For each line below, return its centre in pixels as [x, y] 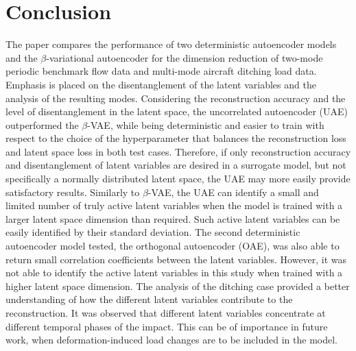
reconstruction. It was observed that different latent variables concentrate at [166, 313]
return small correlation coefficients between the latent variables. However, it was [176, 259]
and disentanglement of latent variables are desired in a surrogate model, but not [176, 165]
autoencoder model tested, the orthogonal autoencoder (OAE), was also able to [173, 246]
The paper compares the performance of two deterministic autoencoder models [171, 44]
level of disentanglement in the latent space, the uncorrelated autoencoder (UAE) [177, 111]
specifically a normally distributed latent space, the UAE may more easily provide [178, 179]
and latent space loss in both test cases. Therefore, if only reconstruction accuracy [178, 151]
